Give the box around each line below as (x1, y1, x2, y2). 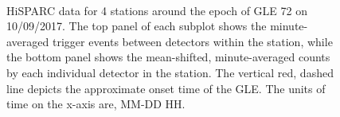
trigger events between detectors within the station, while (52, 33, 333, 49)
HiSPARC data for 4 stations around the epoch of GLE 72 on (6, 2, 307, 18)
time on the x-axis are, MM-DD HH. (6, 96, 186, 112)
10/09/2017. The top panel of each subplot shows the (6, 18, 267, 34)
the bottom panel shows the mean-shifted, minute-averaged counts (6, 49, 330, 65)
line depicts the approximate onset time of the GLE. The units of (6, 80, 326, 96)
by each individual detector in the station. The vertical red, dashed (6, 64, 334, 80)
